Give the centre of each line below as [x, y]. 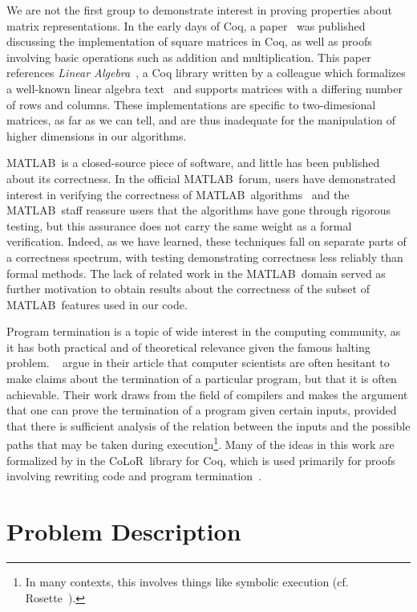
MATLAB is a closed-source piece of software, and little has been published [193, 163]
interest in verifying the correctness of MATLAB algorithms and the [178, 194]
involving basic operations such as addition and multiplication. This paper [189, 57]
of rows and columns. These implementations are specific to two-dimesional [191, 104]
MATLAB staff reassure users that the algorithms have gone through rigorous [199, 210]
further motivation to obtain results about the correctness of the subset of [188, 289]
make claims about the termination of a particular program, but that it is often [202, 379]
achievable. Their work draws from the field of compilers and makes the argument [207, 394]
